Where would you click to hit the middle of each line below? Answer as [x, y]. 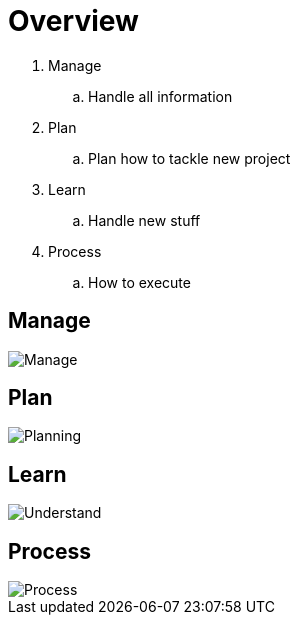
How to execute [139, 282]
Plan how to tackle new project [189, 158]
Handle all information [160, 96]
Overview [73, 21]
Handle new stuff [144, 220]
